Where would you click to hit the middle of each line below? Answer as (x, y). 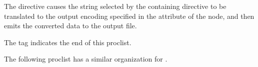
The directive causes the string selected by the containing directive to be (115, 6)
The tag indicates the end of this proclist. (68, 42)
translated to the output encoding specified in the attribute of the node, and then (129, 16)
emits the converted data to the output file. (70, 26)
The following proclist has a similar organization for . (86, 59)
